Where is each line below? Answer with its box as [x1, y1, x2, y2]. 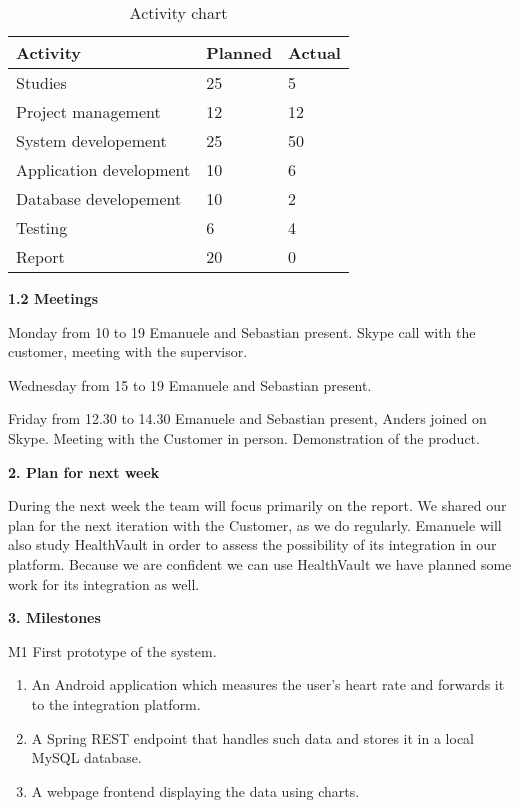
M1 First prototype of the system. [8, 640, 217, 661]
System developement [16, 129, 167, 152]
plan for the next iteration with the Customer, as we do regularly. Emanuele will [8, 514, 502, 535]
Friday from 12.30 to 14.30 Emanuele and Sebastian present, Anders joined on [8, 408, 487, 429]
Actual [287, 41, 341, 64]
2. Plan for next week [8, 461, 160, 482]
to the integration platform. [31, 693, 201, 714]
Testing [16, 216, 68, 239]
